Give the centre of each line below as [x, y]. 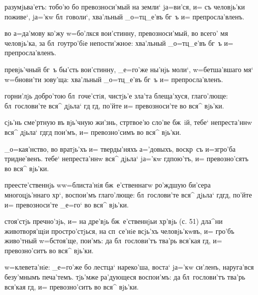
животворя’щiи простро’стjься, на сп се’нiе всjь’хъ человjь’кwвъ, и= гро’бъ [120, 231]
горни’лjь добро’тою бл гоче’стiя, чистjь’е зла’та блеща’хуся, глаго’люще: [116, 96]
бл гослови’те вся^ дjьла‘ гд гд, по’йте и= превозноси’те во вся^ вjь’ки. [114, 105]
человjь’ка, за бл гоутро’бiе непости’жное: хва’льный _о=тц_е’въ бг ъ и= [119, 43]
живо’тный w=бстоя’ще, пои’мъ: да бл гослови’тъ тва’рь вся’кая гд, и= [113, 241]
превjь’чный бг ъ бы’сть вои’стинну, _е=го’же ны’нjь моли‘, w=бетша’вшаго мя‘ [129, 69]
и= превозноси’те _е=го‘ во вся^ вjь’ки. [67, 204]
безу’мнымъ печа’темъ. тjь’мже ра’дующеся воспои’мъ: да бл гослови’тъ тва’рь [125, 277]
